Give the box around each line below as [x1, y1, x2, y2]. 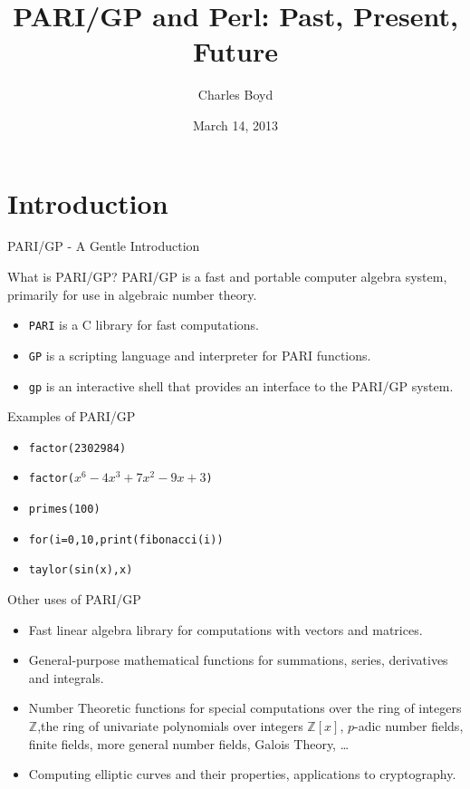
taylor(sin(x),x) [28, 563, 133, 577]
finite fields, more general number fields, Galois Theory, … [28, 734, 350, 753]
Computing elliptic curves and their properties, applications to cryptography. [28, 765, 456, 784]
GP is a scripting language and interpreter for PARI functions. [28, 345, 371, 364]
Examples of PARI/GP [7, 407, 136, 426]
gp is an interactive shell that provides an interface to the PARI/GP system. [28, 376, 454, 395]
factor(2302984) [28, 441, 127, 455]
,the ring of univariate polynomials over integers [37, 717, 303, 736]
